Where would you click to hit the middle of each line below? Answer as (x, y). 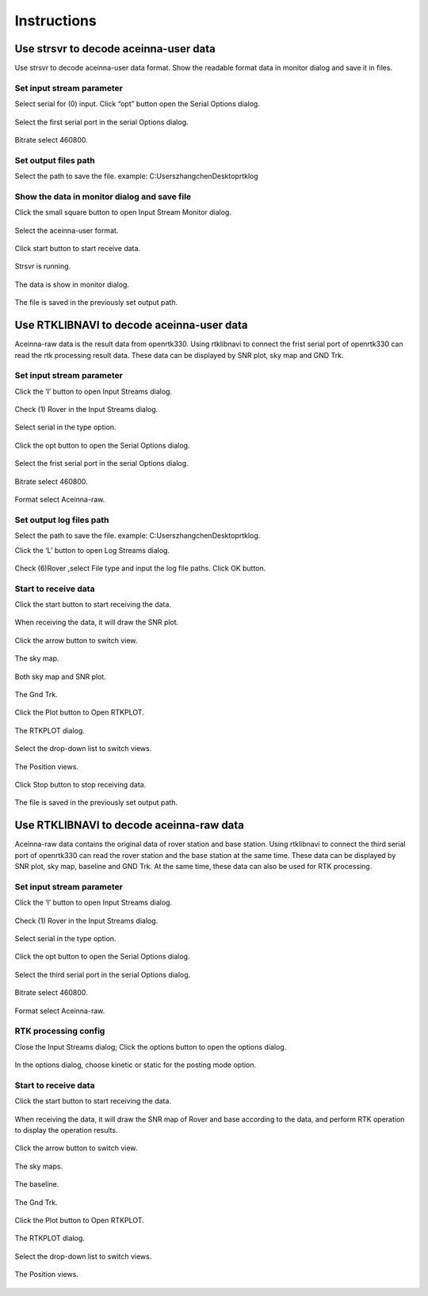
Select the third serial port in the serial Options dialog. (103, 974)
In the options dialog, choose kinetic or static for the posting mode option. (136, 1065)
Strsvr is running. (43, 266)
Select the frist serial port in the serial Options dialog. (102, 463)
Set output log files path (62, 520)
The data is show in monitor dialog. (72, 284)
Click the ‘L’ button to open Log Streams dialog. (92, 550)
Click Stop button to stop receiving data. (80, 784)
